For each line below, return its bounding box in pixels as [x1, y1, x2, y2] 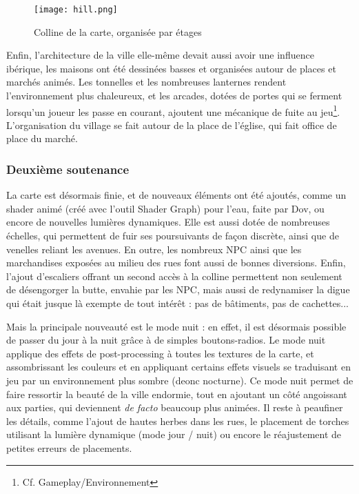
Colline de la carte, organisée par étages [34, 24, 202, 39]
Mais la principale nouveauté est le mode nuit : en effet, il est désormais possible [6, 319, 347, 333]
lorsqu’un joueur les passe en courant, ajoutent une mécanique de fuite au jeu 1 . [6, 102, 340, 119]
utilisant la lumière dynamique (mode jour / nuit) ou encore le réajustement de [6, 427, 342, 442]
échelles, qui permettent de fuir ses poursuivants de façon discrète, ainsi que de [6, 228, 339, 243]
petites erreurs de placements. [6, 440, 132, 455]
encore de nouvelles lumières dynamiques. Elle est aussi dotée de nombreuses [6, 215, 330, 229]
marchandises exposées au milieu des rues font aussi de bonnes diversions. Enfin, [6, 255, 346, 270]
